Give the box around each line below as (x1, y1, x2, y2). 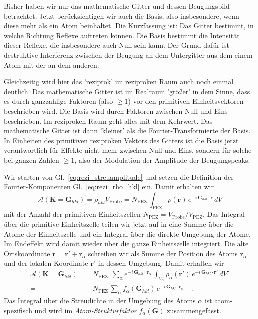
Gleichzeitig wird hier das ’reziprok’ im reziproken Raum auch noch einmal (4, 76, 234, 87)
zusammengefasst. (167, 305, 221, 315)
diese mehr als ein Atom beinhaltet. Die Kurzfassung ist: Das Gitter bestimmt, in (4, 20, 254, 31)
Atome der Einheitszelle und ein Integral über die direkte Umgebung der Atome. (4, 228, 251, 239)
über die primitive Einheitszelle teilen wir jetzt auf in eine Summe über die (4, 219, 234, 229)
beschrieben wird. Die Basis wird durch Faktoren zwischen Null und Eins (4, 105, 228, 116)
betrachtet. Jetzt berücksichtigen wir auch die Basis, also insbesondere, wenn (4, 10, 239, 21)
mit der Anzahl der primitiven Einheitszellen (4, 209, 141, 219)
